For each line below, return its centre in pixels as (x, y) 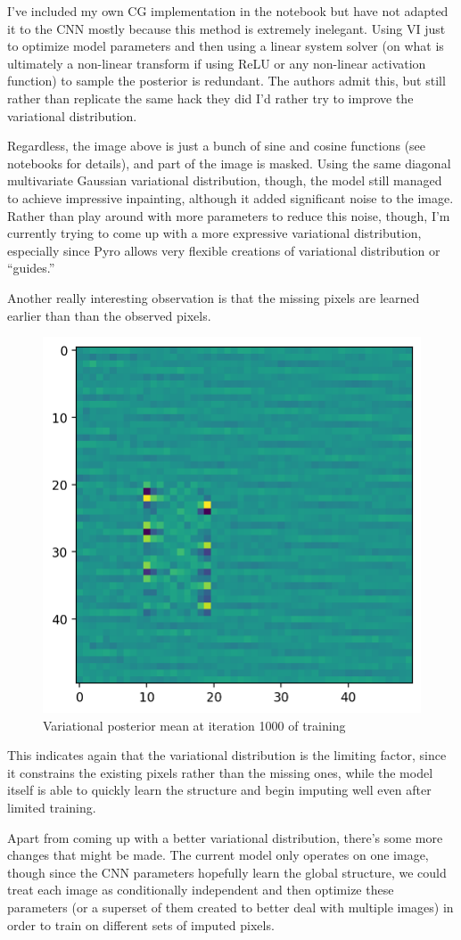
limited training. (52, 808)
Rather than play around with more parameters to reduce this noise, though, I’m (229, 215)
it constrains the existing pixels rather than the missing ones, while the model (220, 772)
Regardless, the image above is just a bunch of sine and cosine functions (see (217, 146)
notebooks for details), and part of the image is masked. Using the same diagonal (229, 163)
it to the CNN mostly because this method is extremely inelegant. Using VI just (226, 28)
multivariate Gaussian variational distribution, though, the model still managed (225, 180)
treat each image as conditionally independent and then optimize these (201, 890)
